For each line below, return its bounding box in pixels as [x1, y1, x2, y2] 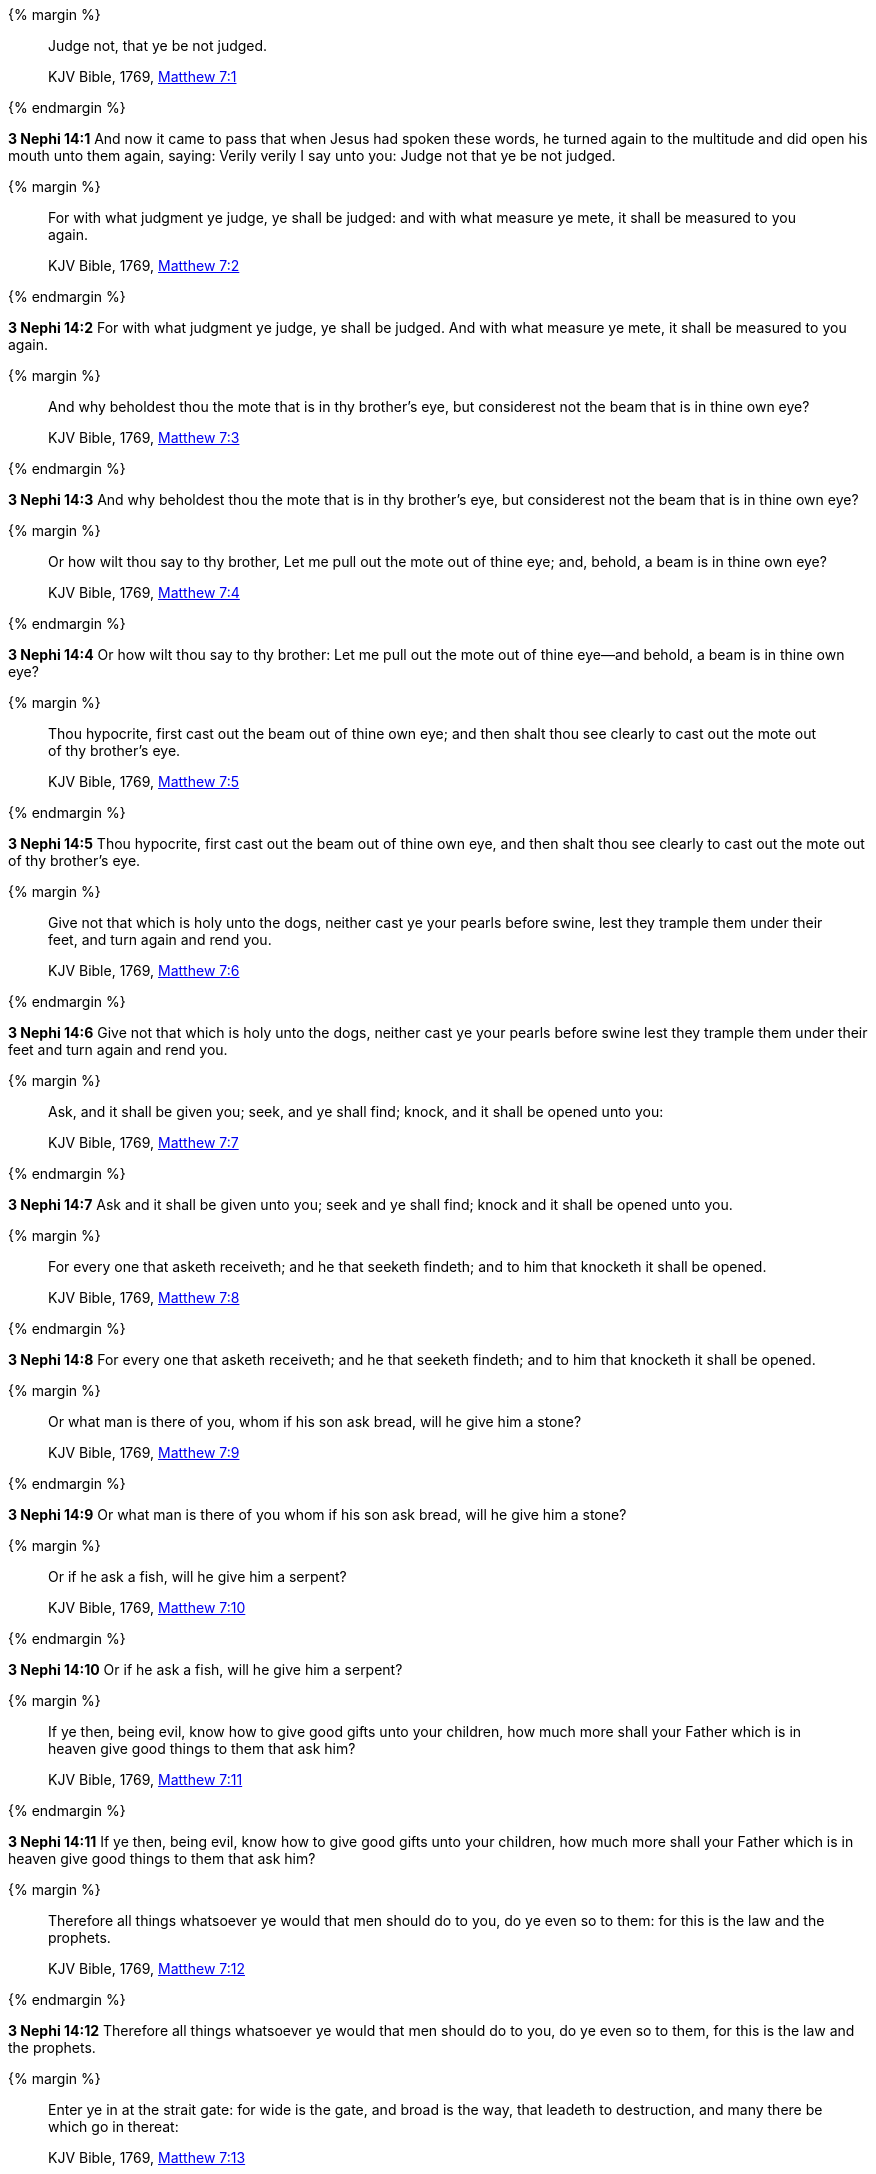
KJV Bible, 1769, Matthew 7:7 [48, 1134, 239, 1151]
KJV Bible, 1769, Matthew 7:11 [48, 1771, 243, 1788]
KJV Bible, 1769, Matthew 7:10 [48, 1599, 246, 1616]
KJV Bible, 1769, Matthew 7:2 [48, 257, 240, 274]
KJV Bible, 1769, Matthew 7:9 [48, 1444, 240, 1461]
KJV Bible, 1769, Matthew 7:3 [48, 429, 240, 446]
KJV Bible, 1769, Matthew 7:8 [48, 1289, 240, 1306]
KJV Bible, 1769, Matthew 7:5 [48, 773, 240, 790]
